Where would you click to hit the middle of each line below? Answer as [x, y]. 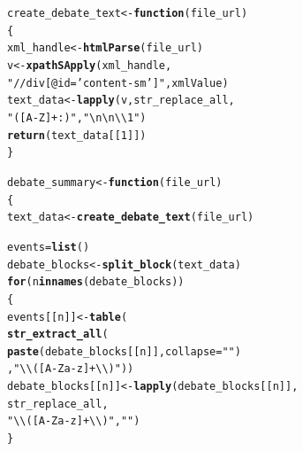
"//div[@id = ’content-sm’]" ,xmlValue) [118, 83]
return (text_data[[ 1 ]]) [77, 135]
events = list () [49, 247]
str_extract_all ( [58, 334]
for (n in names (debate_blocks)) [96, 282]
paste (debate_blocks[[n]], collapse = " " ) [124, 351]
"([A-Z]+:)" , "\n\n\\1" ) [77, 117]
